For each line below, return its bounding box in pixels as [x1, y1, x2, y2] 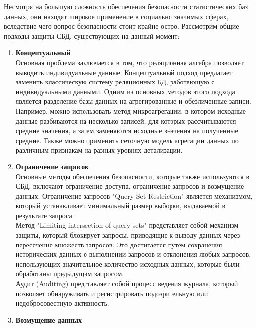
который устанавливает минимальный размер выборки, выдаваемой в [15, 200, 226, 211]
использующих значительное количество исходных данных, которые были [15, 258, 240, 269]
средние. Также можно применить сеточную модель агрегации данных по [15, 135, 239, 145]
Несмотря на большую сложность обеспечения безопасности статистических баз [4, 1, 248, 11]
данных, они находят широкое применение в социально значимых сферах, [4, 11, 229, 21]
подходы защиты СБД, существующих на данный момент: [4, 30, 180, 41]
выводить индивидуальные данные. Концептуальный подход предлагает [15, 67, 233, 77]
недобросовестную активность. [15, 298, 109, 308]
